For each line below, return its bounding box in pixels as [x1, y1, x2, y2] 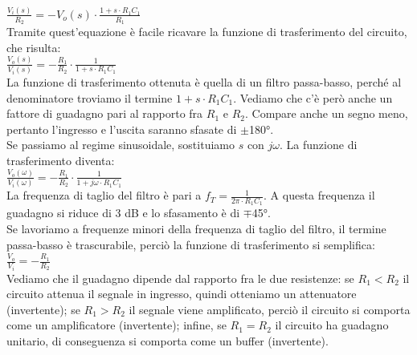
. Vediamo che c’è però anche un [233, 89, 393, 106]
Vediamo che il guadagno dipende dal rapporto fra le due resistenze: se [6, 269, 354, 286]
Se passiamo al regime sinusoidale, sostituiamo [6, 136, 235, 153]
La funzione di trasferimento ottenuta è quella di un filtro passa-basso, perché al [6, 73, 402, 90]
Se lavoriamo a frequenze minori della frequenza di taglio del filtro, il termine [6, 220, 386, 236]
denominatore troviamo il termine [6, 89, 173, 106]
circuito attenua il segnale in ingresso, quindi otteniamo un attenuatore [6, 285, 357, 302]
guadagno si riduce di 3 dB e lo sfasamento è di [6, 204, 240, 221]
